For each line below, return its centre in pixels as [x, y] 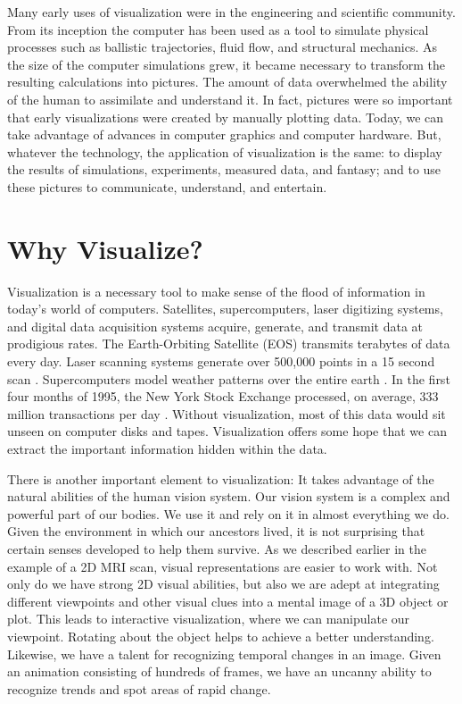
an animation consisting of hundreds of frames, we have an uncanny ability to [219, 671]
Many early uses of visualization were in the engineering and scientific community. [231, 12]
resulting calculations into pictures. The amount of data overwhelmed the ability [227, 82]
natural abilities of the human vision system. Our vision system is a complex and [229, 496]
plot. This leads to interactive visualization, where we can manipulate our [209, 619]
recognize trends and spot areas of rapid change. [139, 688]
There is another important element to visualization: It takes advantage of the [221, 478]
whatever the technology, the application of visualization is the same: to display [225, 151]
